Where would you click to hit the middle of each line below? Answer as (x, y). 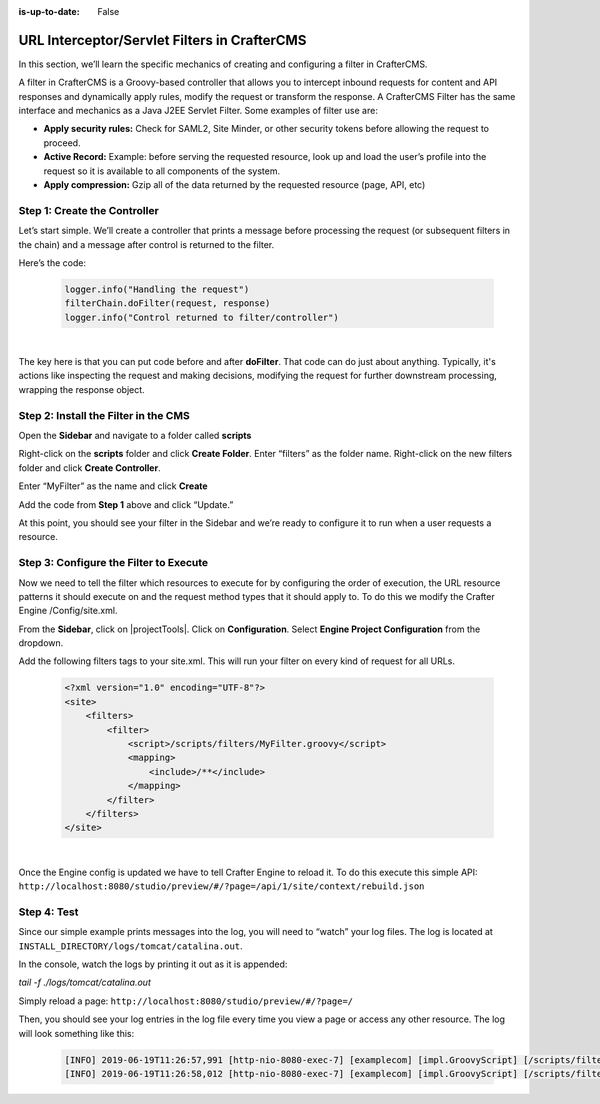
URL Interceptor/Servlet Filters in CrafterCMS (162, 40)
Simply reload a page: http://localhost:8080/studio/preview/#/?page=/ (186, 1001)
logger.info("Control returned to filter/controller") (201, 317)
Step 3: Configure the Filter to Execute (113, 563)
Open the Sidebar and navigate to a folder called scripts (135, 436)
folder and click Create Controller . (89, 467)
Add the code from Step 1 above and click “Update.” (126, 504)
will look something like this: (76, 1033)
